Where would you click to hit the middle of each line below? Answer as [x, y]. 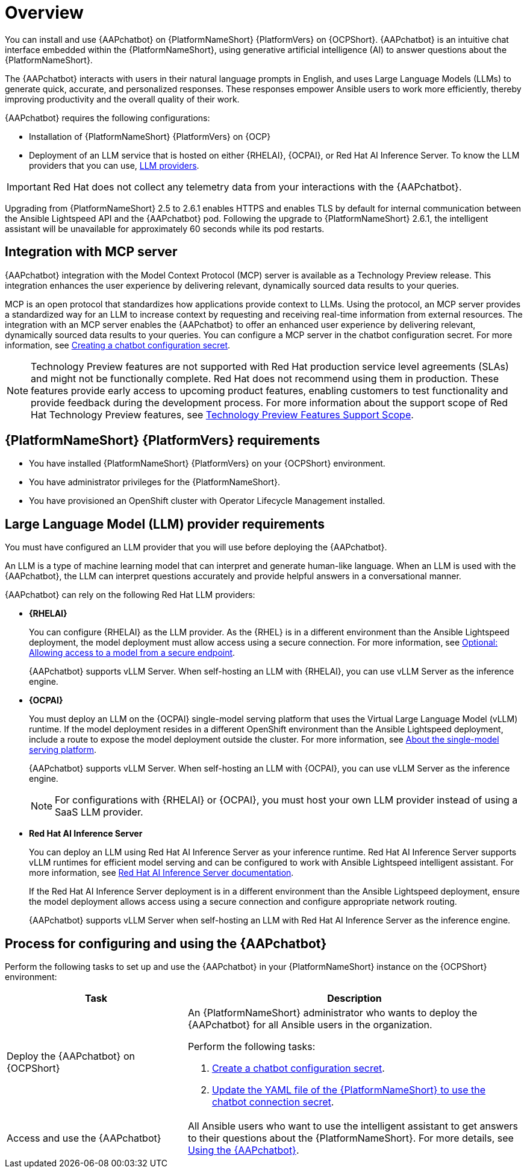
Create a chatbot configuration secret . [298, 1068]
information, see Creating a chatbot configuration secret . [118, 345]
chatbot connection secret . [273, 1102]
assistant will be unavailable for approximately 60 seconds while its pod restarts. [165, 228]
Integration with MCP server [91, 252]
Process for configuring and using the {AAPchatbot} [166, 943]
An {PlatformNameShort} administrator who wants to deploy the [332, 1013]
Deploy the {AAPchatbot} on [71, 1056]
